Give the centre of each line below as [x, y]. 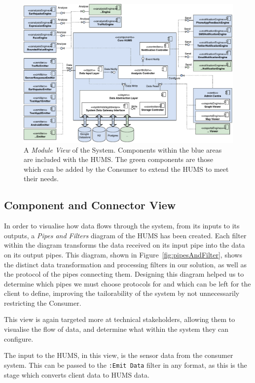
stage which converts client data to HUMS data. [77, 374]
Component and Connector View [90, 205]
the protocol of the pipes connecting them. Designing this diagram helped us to [124, 274]
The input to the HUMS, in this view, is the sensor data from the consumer [119, 355]
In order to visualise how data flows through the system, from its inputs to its [122, 226]
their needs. [41, 178]
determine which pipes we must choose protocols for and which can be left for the [127, 283]
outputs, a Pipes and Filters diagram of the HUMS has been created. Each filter [125, 235]
